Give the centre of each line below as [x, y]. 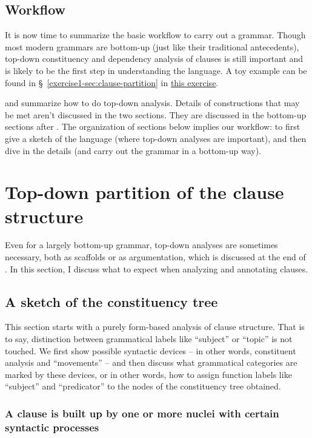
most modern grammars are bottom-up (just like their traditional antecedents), [152, 46]
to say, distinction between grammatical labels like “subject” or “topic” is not [149, 339]
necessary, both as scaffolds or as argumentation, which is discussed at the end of [155, 257]
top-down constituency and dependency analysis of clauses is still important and [154, 59]
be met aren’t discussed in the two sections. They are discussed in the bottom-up [156, 114]
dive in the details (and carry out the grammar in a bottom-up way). [133, 150]
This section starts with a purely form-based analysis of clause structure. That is [155, 327]
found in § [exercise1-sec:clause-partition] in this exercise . [112, 82]
